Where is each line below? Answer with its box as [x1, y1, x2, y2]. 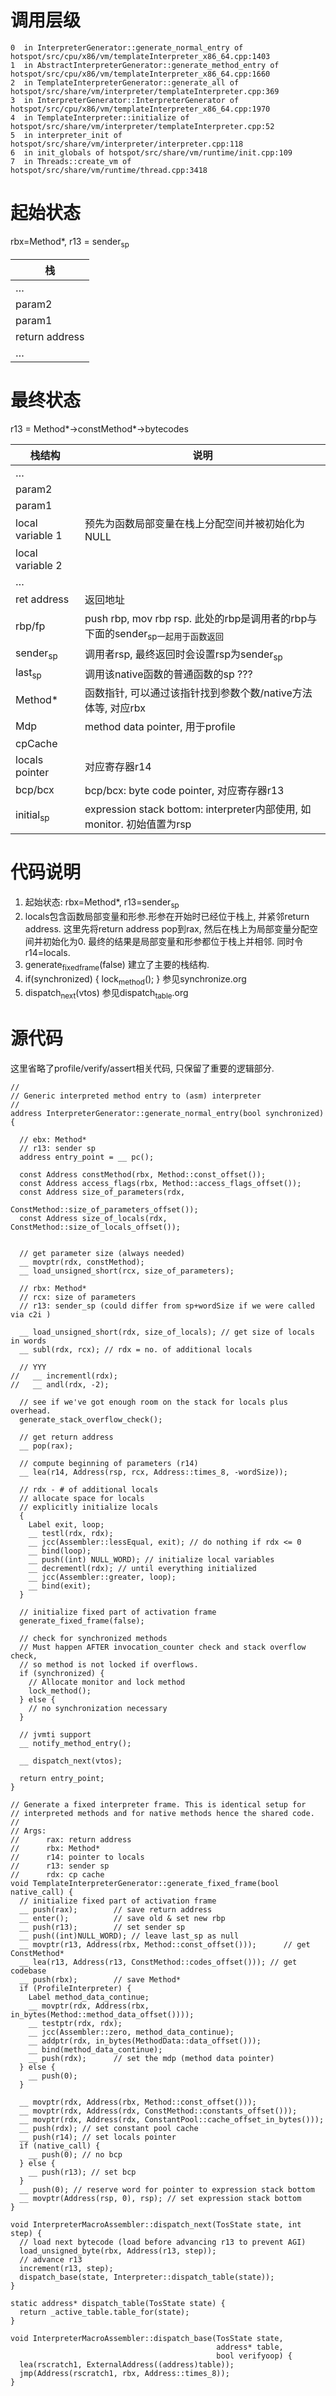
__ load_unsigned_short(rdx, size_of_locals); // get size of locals [19, 1327, 315, 1338]
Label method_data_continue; [28, 1992, 150, 2003]
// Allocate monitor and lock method [28, 1677, 186, 1688]
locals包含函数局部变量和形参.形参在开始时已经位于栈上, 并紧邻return [24, 910, 310, 922]
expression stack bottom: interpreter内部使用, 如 [84, 802, 312, 816]
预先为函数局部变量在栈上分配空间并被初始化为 [84, 516, 305, 530]
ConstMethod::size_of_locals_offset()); [10, 1222, 182, 1233]
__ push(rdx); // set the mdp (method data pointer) [28, 2054, 275, 2064]
